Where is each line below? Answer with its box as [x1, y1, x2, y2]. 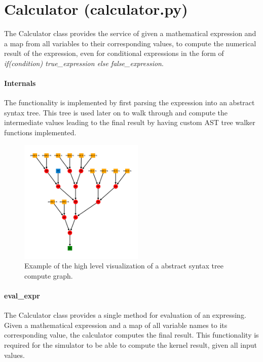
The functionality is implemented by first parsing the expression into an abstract [4, 97, 255, 108]
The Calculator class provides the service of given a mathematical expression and [4, 28, 256, 39]
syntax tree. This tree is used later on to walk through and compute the [4, 107, 228, 117]
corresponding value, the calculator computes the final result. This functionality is [4, 329, 259, 340]
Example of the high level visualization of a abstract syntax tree [24, 260, 223, 271]
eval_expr [4, 290, 40, 301]
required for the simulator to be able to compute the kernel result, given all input [4, 340, 257, 350]
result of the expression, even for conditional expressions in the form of [4, 48, 224, 58]
